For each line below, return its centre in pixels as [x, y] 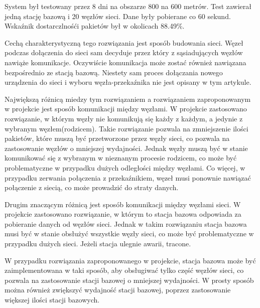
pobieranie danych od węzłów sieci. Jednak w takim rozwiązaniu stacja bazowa [126, 223]
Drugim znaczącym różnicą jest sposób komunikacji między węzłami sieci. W [123, 204]
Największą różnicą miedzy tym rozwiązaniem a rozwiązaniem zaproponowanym [128, 99]
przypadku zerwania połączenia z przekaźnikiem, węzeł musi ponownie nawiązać [128, 177]
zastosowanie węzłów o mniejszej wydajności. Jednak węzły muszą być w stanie [126, 148]
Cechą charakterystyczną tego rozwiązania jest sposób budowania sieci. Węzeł [124, 42]
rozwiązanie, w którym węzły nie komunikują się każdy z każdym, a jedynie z [124, 118]
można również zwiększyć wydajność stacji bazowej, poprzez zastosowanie [118, 290]
